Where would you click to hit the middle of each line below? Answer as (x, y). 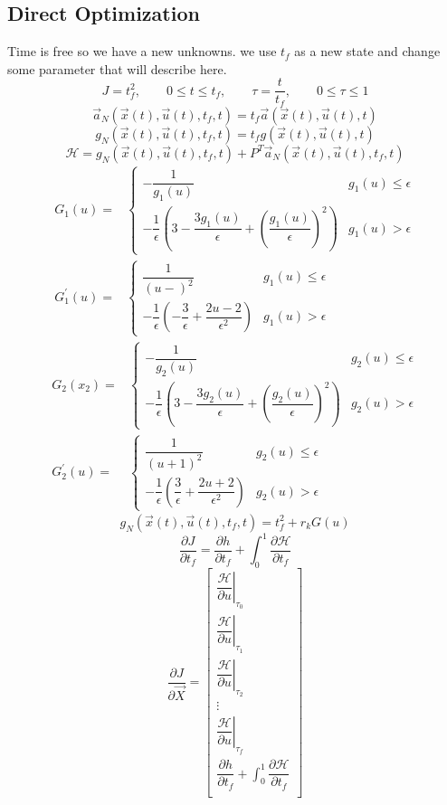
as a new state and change (367, 51)
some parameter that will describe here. (117, 68)
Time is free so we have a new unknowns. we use (142, 51)
